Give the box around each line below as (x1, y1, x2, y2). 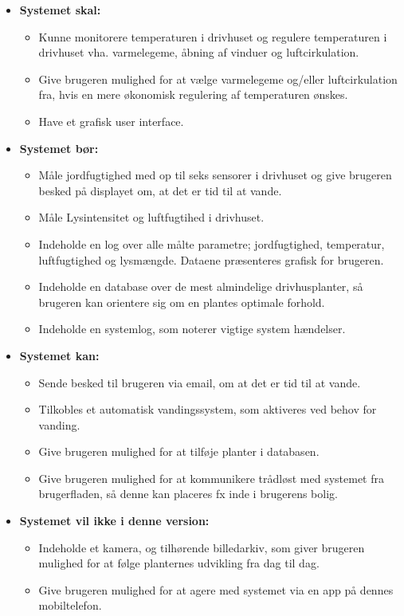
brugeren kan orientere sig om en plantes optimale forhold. (38, 293, 325, 310)
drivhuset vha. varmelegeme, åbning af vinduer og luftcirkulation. (38, 44, 359, 61)
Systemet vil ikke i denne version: (19, 512, 210, 529)
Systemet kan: (19, 347, 100, 363)
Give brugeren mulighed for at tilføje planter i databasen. (38, 443, 320, 460)
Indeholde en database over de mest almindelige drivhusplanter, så (38, 278, 363, 295)
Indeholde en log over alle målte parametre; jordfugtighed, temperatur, (38, 235, 385, 252)
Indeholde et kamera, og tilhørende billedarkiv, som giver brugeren (38, 539, 365, 555)
